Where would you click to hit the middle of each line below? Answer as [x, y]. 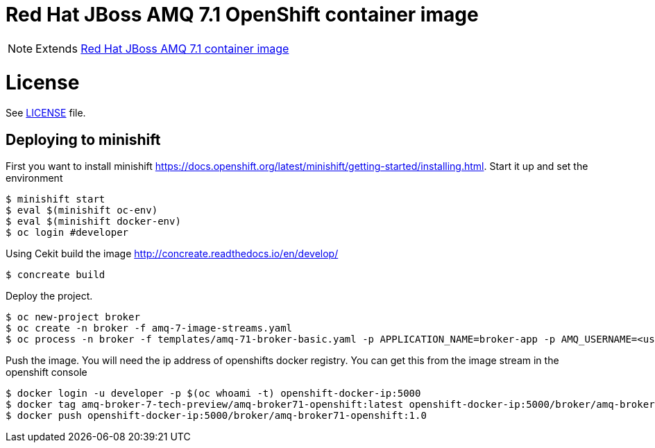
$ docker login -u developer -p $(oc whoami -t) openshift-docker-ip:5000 [213, 394]
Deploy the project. [49, 296]
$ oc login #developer [67, 233]
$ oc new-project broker [73, 317]
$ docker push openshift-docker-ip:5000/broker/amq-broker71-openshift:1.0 [216, 416]
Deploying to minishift [83, 139]
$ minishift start [56, 199]
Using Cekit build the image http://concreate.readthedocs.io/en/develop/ [172, 254]
